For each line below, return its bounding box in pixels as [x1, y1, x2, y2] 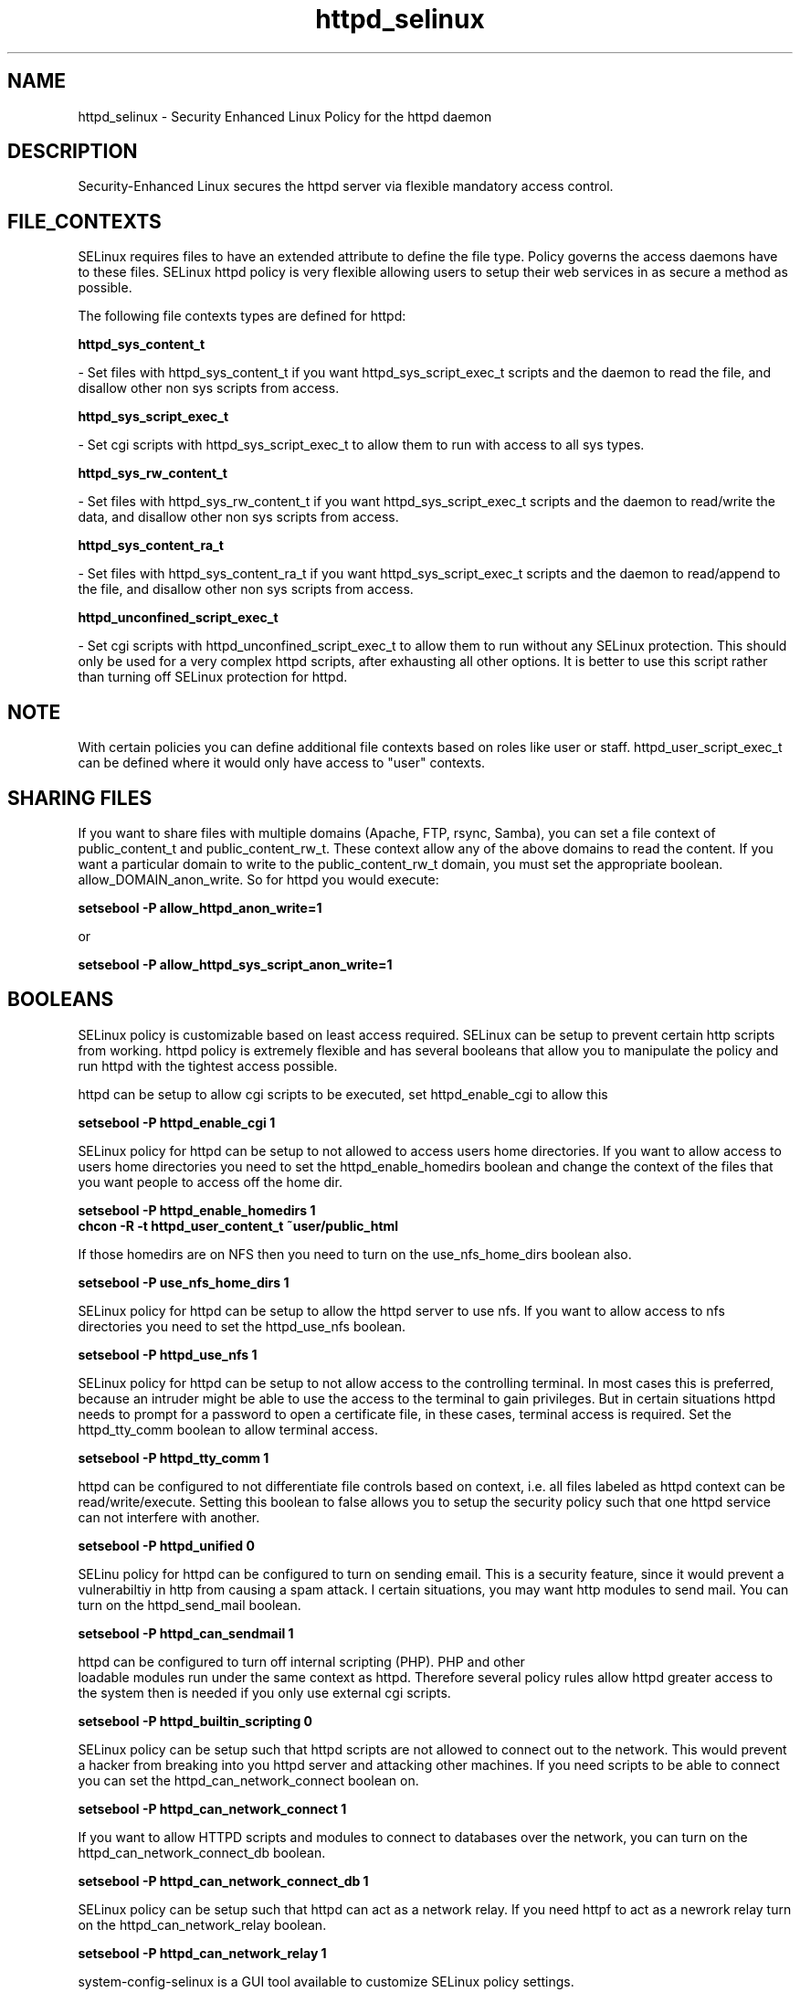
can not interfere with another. [78, 1509, 260, 1525]
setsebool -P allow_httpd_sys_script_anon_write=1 [78, 956, 393, 972]
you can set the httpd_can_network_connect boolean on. [78, 1772, 419, 1788]
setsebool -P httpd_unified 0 [78, 1537, 255, 1553]
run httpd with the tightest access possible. [78, 1057, 338, 1074]
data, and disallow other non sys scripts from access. [78, 509, 399, 525]
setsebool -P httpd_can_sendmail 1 [78, 1625, 294, 1641]
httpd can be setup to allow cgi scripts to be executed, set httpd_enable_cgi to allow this [78, 1086, 608, 1102]
